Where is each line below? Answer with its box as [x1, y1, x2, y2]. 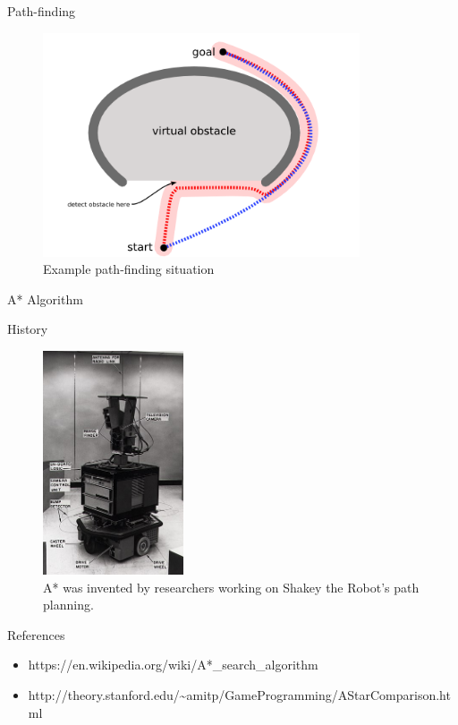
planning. [43, 595, 94, 614]
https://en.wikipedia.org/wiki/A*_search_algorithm [28, 655, 318, 674]
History [7, 320, 48, 338]
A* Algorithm [7, 289, 83, 308]
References [7, 625, 65, 644]
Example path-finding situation [43, 260, 215, 278]
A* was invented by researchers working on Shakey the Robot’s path [43, 577, 420, 596]
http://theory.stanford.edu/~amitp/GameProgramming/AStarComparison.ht [28, 685, 451, 704]
